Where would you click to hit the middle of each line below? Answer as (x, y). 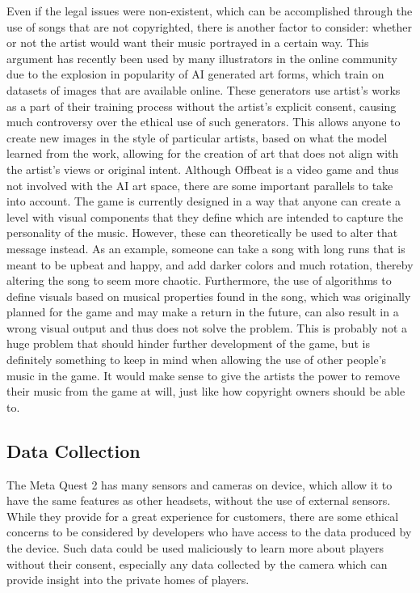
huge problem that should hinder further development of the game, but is (188, 343)
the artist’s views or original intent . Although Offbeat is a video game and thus (203, 169)
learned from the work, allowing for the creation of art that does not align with (203, 153)
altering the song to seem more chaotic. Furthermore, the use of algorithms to (199, 280)
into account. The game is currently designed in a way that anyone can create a (204, 201)
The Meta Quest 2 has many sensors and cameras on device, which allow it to (199, 484)
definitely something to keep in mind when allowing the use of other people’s (197, 360)
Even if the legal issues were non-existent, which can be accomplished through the (210, 11)
